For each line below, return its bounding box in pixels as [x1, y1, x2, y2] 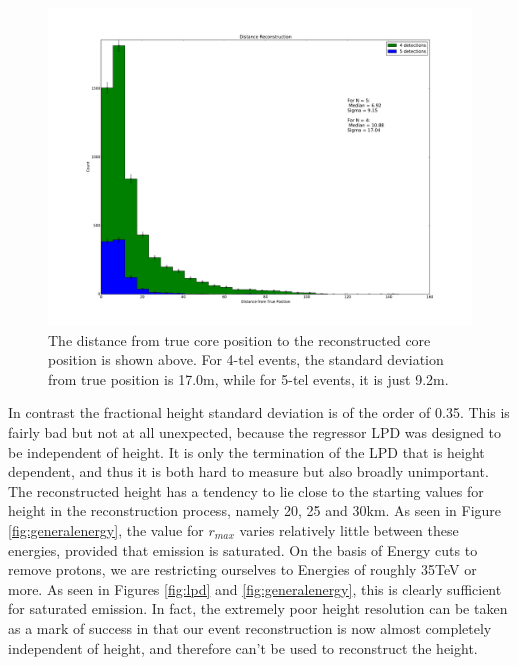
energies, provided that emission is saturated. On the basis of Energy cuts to [8, 539, 478, 560]
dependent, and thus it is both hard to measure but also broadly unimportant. [8, 461, 489, 482]
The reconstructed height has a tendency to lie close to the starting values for [8, 480, 484, 501]
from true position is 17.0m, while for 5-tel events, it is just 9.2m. [48, 368, 449, 389]
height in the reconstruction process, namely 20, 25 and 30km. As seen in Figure [8, 500, 502, 521]
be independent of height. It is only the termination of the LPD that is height [8, 441, 485, 462]
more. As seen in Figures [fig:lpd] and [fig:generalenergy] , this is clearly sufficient [8, 578, 502, 599]
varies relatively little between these [239, 519, 459, 540]
